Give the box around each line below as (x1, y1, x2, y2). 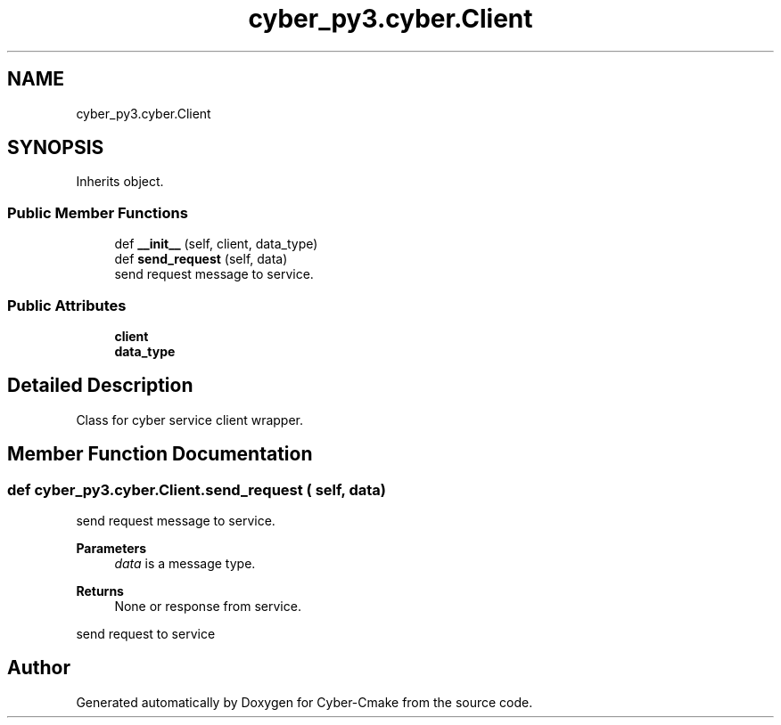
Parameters (76, 541, 147, 556)
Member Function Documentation (7, 443, 313, 466)
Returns (76, 583, 124, 599)
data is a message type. (114, 556, 256, 571)
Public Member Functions (7, 203, 188, 222)
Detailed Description (7, 374, 193, 397)
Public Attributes (7, 296, 127, 314)
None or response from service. (114, 599, 301, 614)
